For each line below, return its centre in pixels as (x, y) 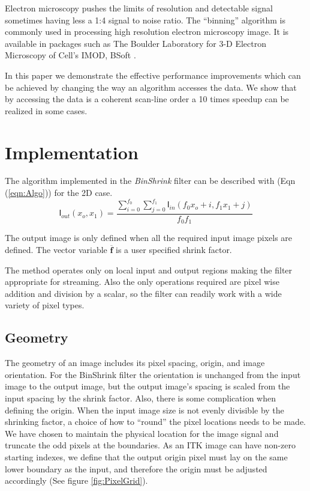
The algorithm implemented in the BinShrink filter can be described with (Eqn (150, 181)
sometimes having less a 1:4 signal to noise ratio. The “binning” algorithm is (145, 20)
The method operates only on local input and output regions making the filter (149, 270)
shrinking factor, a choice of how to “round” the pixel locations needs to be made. (156, 422)
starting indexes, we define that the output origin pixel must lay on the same (146, 456)
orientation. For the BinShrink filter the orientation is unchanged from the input (153, 374)
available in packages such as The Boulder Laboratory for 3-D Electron (136, 43)
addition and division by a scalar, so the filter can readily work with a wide (143, 293)
